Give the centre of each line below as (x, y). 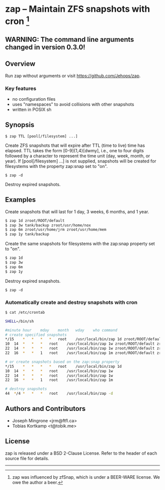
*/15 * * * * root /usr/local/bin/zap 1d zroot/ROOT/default (84, 339)
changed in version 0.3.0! (45, 47)
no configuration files (34, 99)
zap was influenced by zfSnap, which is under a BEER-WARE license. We (86, 477)
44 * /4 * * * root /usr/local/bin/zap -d (59, 394)
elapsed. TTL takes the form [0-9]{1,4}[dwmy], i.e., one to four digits (74, 150)
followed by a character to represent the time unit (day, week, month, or (78, 156)
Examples (20, 200)
